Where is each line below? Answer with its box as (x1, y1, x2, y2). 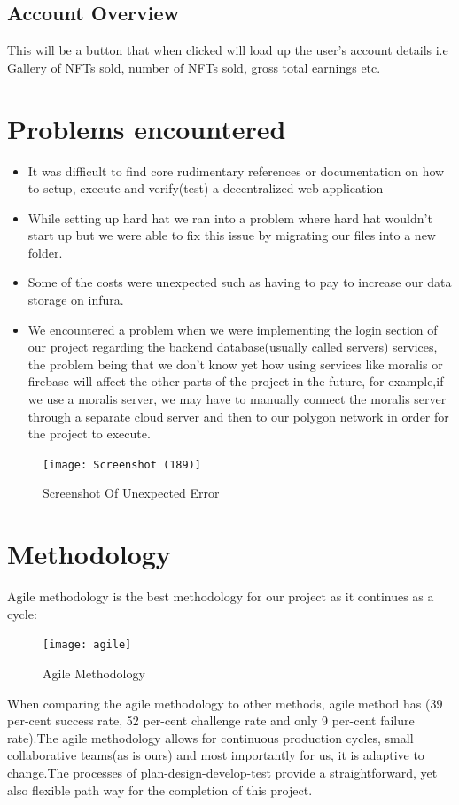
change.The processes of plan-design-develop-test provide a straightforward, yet (7, 763, 438, 782)
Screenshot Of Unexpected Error (43, 484, 220, 502)
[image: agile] (43, 639, 132, 652)
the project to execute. (27, 424, 151, 443)
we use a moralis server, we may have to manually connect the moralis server (27, 390, 447, 408)
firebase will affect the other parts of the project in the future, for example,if (27, 372, 444, 391)
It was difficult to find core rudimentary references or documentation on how (27, 161, 445, 180)
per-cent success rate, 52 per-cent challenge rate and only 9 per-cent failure (7, 711, 415, 730)
